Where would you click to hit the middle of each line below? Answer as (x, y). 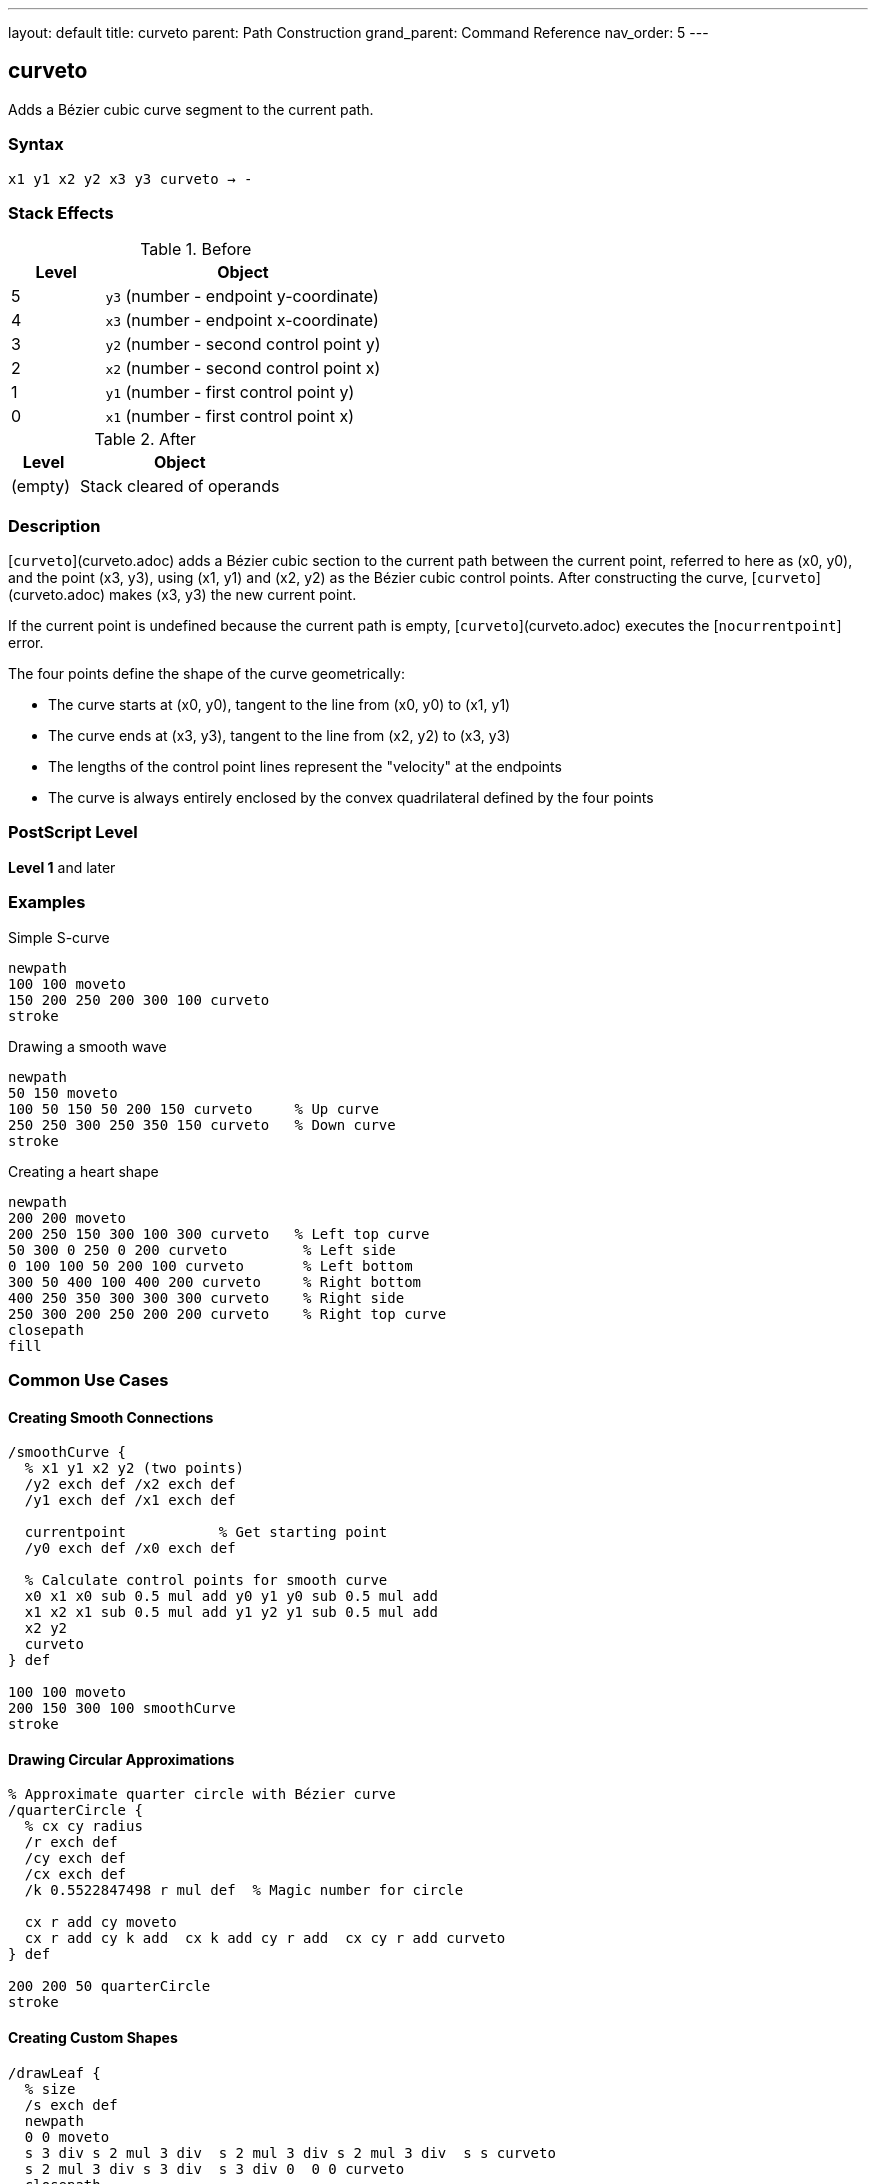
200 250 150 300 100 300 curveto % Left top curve (219, 1233)
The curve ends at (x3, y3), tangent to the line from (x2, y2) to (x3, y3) (279, 736)
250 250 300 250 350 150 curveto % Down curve (202, 1124)
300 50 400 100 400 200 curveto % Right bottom (215, 1281)
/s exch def (71, 2104)
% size (50, 2088)
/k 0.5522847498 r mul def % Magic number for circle (244, 1890)
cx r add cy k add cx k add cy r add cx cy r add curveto (265, 1938)
